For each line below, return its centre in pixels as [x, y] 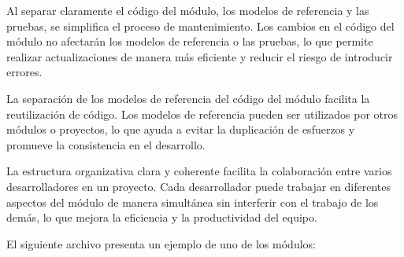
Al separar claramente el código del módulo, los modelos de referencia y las [188, 10]
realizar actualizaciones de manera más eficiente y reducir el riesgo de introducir [200, 56]
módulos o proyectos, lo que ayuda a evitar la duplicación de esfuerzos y [181, 129]
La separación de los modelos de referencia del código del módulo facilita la [188, 98]
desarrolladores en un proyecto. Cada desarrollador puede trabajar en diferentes [199, 186]
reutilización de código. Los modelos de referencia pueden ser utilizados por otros [202, 114]
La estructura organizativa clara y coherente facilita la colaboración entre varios [199, 171]
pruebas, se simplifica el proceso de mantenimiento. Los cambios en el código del [200, 26]
